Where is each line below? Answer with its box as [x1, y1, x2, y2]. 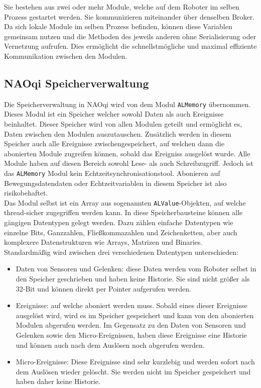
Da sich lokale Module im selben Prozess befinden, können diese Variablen [4, 21, 232, 32]
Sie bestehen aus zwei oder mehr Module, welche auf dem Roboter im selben [4, 2, 239, 12]
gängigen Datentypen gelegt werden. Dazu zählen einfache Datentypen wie [4, 217, 233, 228]
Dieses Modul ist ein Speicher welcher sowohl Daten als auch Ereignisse [4, 109, 224, 119]
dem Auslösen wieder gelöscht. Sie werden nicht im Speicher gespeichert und [16, 366, 251, 376]
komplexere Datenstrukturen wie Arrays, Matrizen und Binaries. [4, 237, 203, 247]
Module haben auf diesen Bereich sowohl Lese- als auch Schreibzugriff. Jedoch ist [4, 158, 253, 168]
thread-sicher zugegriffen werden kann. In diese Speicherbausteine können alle [4, 207, 243, 218]
